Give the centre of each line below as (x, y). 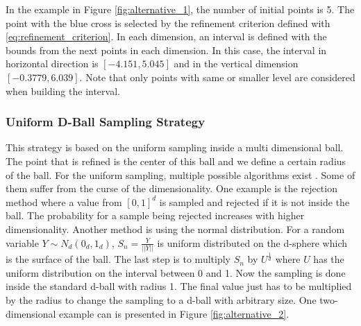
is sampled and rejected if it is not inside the (254, 201)
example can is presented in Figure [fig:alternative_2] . (174, 313)
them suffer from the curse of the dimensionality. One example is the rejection (171, 188)
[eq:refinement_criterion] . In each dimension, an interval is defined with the (166, 36)
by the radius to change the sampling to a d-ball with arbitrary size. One (161, 299)
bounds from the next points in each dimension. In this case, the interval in (166, 50)
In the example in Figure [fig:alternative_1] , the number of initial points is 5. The (180, 9)
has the (329, 259)
